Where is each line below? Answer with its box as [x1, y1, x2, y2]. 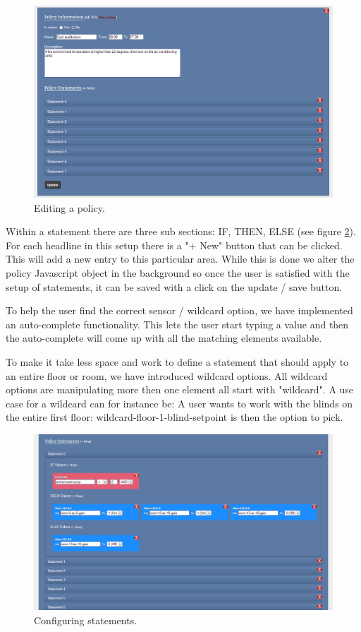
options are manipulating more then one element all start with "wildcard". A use [6, 382, 354, 397]
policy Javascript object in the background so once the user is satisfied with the [6, 266, 350, 280]
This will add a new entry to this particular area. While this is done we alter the [6, 251, 355, 266]
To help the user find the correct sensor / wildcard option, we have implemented [6, 303, 353, 318]
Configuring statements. [34, 612, 137, 627]
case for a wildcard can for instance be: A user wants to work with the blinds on [6, 395, 353, 410]
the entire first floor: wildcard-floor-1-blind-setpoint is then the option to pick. [6, 410, 343, 424]
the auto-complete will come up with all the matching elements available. [6, 330, 322, 345]
